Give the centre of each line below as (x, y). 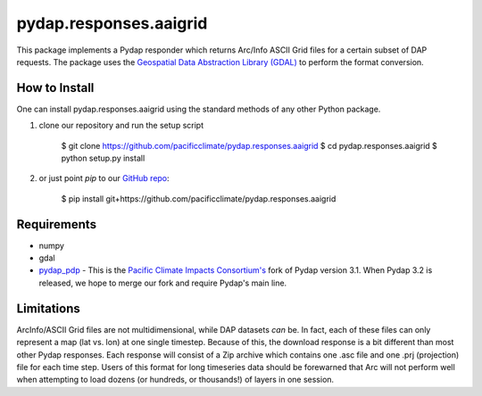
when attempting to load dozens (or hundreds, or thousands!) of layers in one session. (175, 380)
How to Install (55, 88)
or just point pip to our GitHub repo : (104, 178)
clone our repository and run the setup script (121, 126)
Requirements (57, 224)
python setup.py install (103, 158)
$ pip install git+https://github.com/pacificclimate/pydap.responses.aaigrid (199, 198)
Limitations (48, 308)
